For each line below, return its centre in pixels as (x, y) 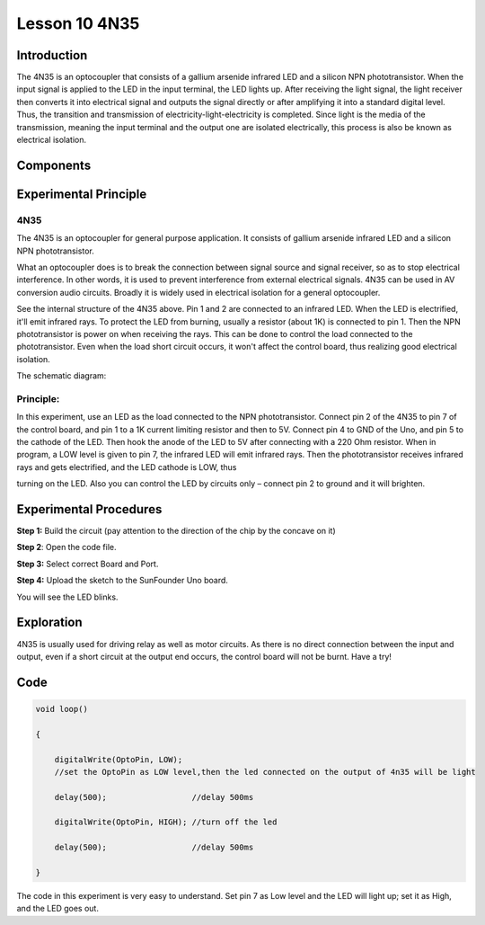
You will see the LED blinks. (67, 597)
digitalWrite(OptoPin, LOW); (119, 759)
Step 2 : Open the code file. (66, 547)
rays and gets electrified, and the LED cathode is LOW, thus (127, 467)
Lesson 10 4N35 (78, 23)
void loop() (62, 709)
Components (54, 165)
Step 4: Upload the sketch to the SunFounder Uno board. (123, 581)
